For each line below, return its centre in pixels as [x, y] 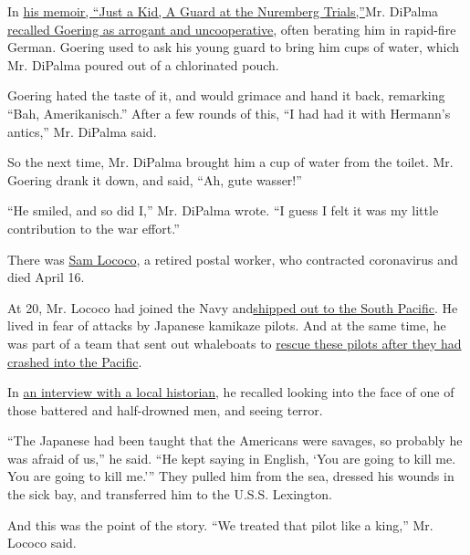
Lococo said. [42, 543]
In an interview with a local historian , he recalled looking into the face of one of [231, 392]
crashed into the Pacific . [75, 361]
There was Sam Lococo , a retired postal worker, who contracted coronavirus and [233, 259]
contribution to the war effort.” [94, 228]
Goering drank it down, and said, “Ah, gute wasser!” [155, 179]
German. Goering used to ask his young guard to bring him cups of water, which [233, 47]
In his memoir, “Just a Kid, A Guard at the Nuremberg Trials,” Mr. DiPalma [223, 11]
